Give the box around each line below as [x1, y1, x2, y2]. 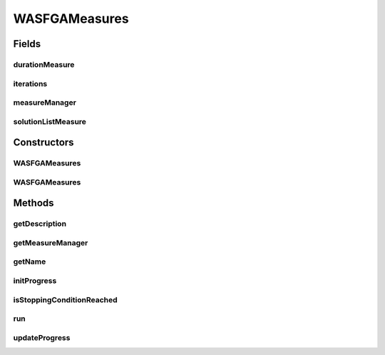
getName [13, 257, 46, 267]
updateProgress [13, 332, 71, 342]
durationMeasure [13, 59, 75, 69]
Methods [13, 197, 54, 210]
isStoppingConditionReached [13, 294, 118, 304]
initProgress [13, 276, 57, 286]
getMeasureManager [13, 237, 88, 247]
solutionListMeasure [13, 116, 87, 126]
